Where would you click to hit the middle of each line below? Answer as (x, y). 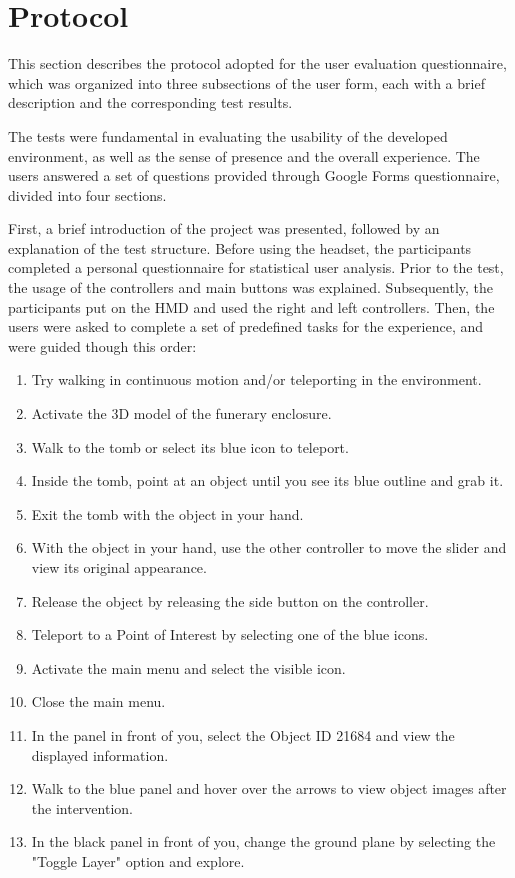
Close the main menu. (98, 701)
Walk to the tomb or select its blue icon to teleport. (190, 446)
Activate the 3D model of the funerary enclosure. (181, 413)
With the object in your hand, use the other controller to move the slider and (269, 547)
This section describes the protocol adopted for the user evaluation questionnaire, (257, 63)
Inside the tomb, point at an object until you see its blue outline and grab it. (267, 480)
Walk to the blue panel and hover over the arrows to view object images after (269, 788)
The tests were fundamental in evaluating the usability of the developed (228, 135)
